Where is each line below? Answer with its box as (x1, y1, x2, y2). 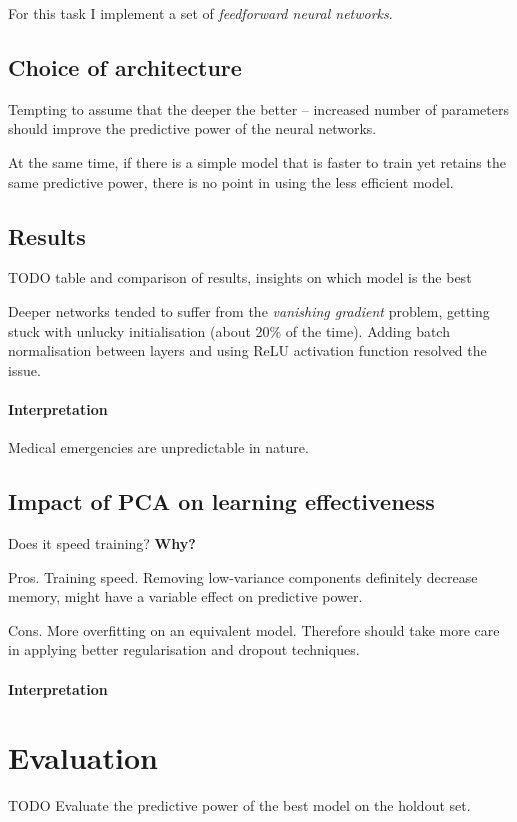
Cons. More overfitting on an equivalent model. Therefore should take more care (8, 619, 500, 640)
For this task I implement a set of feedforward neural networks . (8, 3, 393, 23)
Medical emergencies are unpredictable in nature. (8, 437, 309, 458)
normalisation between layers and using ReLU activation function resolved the (8, 340, 487, 361)
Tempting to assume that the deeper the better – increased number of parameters (8, 98, 510, 119)
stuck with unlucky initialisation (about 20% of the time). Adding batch (8, 320, 450, 341)
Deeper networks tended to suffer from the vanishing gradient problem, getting (8, 300, 490, 321)
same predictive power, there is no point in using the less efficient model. (8, 171, 454, 192)
